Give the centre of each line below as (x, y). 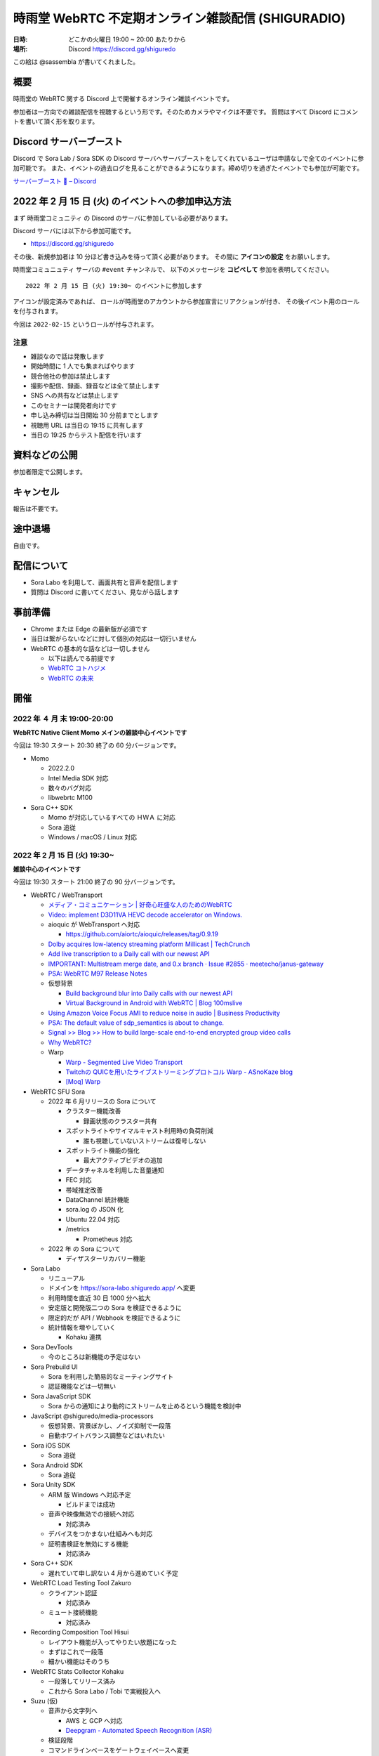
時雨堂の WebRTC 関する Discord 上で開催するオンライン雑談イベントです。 (123, 99)
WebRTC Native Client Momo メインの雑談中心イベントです (100, 733)
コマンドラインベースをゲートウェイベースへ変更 (119, 1750)
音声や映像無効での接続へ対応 (91, 1514)
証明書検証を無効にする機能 (88, 1544)
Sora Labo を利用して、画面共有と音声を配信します (105, 582)
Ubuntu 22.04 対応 (93, 1219)
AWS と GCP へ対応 (94, 1720)
